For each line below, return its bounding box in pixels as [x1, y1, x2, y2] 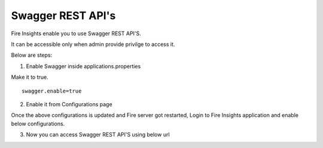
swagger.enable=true [22, 87, 82, 94]
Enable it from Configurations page [26, 100, 113, 107]
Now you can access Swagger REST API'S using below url [26, 131, 170, 138]
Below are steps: [11, 51, 53, 59]
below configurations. [11, 120, 65, 127]
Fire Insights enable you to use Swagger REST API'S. [11, 30, 142, 37]
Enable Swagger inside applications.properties [26, 63, 141, 70]
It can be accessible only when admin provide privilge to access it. [11, 41, 175, 48]
